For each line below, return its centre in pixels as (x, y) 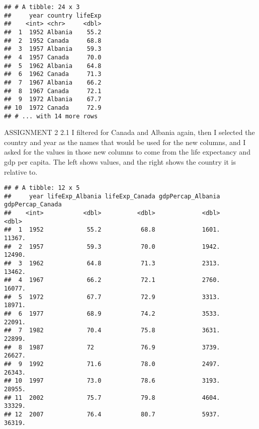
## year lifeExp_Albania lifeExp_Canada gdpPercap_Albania (112, 196)
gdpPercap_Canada (33, 205)
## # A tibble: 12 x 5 (42, 188)
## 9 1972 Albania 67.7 (53, 99)
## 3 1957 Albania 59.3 (53, 49)
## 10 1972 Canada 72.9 (53, 108)
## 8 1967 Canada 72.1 (53, 91)
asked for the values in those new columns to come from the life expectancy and (127, 152)
